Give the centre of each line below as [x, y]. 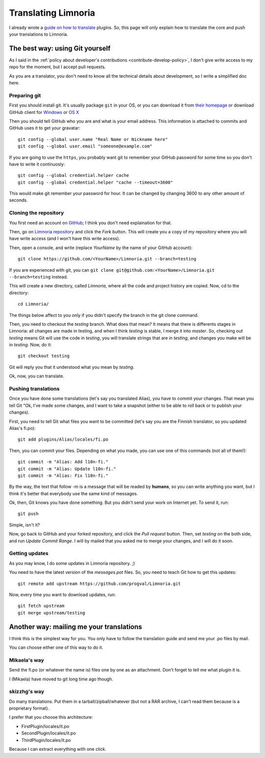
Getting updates [29, 554]
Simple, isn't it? [25, 525]
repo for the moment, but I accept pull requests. [57, 67]
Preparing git [25, 95]
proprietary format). [29, 708]
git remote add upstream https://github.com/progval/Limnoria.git [99, 584]
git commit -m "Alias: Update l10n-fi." [67, 469]
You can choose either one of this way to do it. [56, 647]
